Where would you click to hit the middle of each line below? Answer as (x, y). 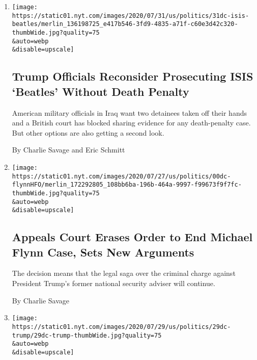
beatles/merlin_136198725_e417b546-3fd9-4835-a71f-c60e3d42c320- (125, 24)
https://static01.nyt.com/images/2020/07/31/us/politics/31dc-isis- (131, 16)
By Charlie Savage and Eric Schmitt (68, 150)
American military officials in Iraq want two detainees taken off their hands (129, 112)
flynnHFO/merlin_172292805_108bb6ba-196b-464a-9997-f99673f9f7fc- (127, 185)
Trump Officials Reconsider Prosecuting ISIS (133, 76)
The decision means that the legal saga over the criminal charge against (124, 273)
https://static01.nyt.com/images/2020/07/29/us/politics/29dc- (121, 327)
